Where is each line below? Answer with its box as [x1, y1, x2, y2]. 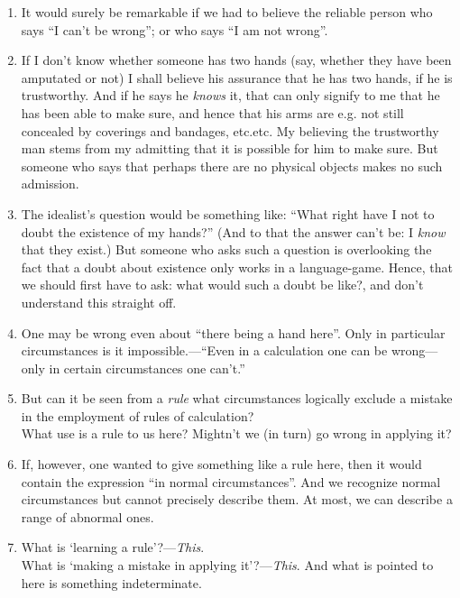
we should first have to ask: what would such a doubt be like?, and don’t [21, 275, 424, 294]
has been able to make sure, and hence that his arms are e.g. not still [21, 103, 404, 122]
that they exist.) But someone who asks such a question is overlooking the [21, 240, 432, 259]
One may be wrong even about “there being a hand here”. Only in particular [21, 323, 446, 342]
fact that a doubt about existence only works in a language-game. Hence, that [21, 257, 453, 276]
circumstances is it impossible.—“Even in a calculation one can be [21, 341, 388, 360]
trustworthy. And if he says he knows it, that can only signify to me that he [21, 86, 440, 105]
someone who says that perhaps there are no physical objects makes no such [21, 156, 443, 175]
